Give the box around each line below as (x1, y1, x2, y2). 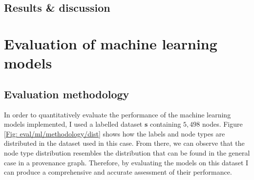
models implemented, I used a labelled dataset (4, 119, 143, 129)
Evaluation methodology (4, 86, 129, 101)
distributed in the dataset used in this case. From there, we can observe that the (4, 138, 245, 148)
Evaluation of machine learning (4, 33, 217, 53)
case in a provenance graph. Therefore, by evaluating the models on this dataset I (4, 157, 249, 167)
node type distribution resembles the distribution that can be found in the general (4, 147, 250, 157)
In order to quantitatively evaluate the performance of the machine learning (4, 109, 231, 119)
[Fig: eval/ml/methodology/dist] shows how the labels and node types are (4, 128, 225, 138)
